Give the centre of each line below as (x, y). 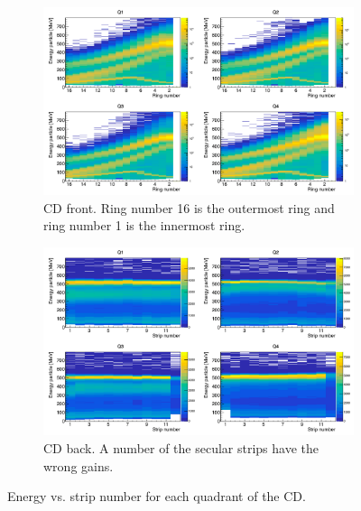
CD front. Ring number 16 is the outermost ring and (189, 207)
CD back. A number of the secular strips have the (181, 447)
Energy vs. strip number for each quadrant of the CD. (157, 496)
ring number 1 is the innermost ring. (144, 225)
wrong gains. (79, 465)
